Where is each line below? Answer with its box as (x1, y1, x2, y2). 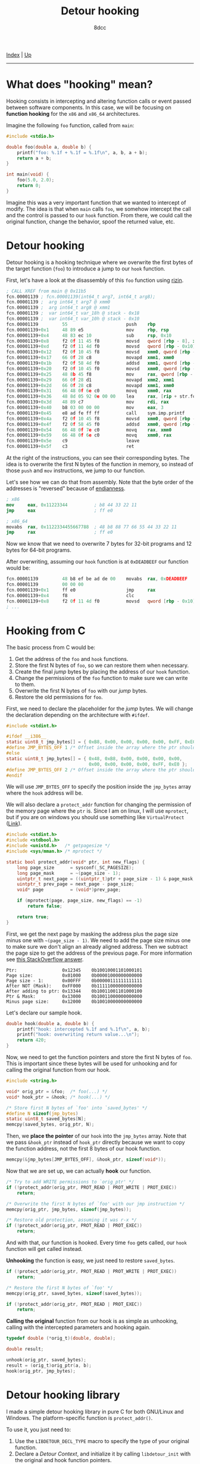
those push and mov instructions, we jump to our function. (6, 467, 146, 474)
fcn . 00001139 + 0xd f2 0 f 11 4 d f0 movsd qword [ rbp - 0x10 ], (6, 343, 198, 350)
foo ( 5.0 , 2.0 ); (17, 177, 55, 183)
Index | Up (6, 51, 32, 58)
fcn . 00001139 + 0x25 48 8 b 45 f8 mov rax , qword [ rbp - (6, 371, 193, 377)
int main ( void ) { (6, 171, 49, 177)
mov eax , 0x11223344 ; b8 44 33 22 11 (6, 502, 137, 508)
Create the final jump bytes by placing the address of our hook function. (14, 668, 190, 675)
